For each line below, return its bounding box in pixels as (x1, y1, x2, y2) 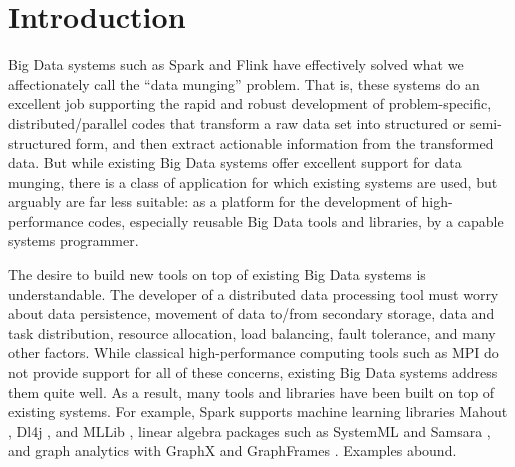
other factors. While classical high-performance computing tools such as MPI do (8, 342, 499, 363)
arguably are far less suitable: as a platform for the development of (8, 191, 417, 212)
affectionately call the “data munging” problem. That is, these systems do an (8, 73, 480, 94)
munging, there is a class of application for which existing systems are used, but (8, 171, 498, 192)
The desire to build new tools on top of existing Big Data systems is (8, 264, 426, 285)
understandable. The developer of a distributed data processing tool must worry (8, 283, 499, 304)
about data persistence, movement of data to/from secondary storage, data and (8, 303, 495, 324)
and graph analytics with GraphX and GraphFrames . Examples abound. (8, 440, 457, 461)
